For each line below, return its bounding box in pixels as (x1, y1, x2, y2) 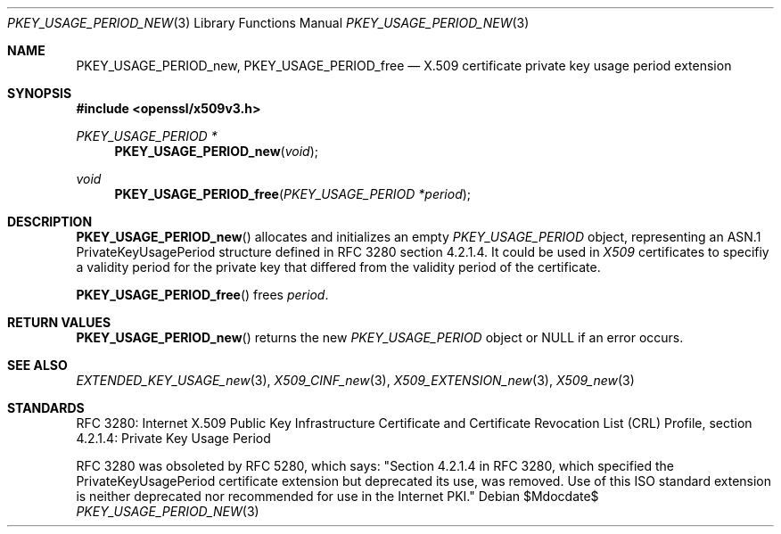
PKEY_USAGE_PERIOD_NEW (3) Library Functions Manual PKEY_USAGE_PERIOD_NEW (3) (7, 15, 530, 30)
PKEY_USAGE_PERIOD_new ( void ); (114, 144, 318, 159)
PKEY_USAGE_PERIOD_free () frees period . (76, 287, 329, 302)
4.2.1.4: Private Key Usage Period (76, 431, 271, 446)
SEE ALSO (7, 357, 68, 373)
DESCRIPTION (7, 214, 93, 229)
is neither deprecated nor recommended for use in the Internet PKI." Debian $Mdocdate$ (76, 489, 599, 504)
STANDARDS (7, 400, 85, 415)
